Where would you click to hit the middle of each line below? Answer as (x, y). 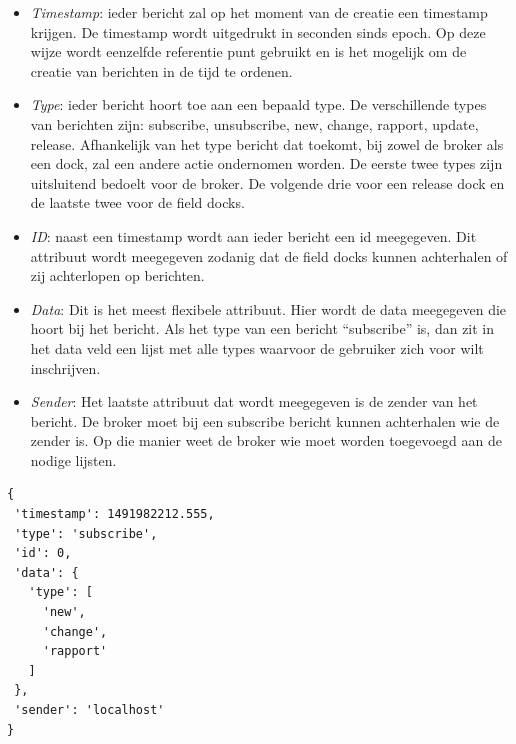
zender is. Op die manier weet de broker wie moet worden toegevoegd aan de (266, 440)
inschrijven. (65, 367)
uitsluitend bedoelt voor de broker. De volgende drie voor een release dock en (267, 182)
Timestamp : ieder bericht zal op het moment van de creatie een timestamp (259, 12)
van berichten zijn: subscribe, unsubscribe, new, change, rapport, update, (254, 123)
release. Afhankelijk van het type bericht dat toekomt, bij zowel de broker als (267, 143)
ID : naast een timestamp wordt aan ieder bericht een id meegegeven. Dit (253, 235)
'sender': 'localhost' (89, 710)
